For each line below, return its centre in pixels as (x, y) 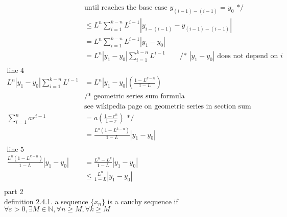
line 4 (16, 71)
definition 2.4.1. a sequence (46, 201)
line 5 (16, 150)
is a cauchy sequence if (143, 201)
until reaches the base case (126, 8)
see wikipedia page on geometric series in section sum (168, 107)
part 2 (14, 191)
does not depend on (248, 56)
